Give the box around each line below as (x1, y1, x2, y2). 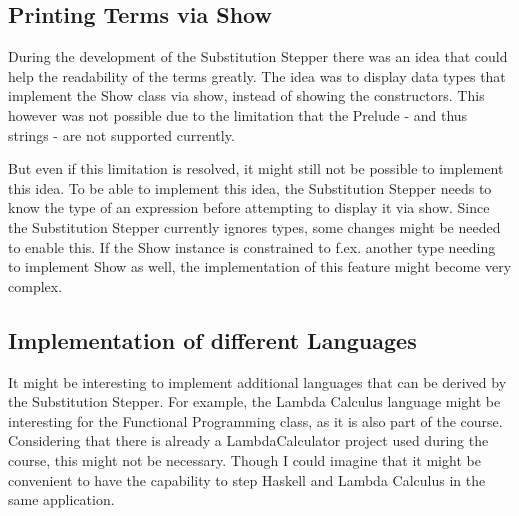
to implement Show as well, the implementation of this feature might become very (8, 256, 512, 277)
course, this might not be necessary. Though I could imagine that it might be (8, 449, 481, 470)
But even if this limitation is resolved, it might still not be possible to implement (8, 158, 504, 179)
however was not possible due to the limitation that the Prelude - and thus (8, 104, 468, 125)
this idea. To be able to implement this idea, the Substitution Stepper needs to (8, 177, 492, 198)
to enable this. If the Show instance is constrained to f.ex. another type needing (8, 236, 496, 257)
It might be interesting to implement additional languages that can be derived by (8, 371, 507, 392)
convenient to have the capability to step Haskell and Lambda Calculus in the (8, 469, 486, 490)
